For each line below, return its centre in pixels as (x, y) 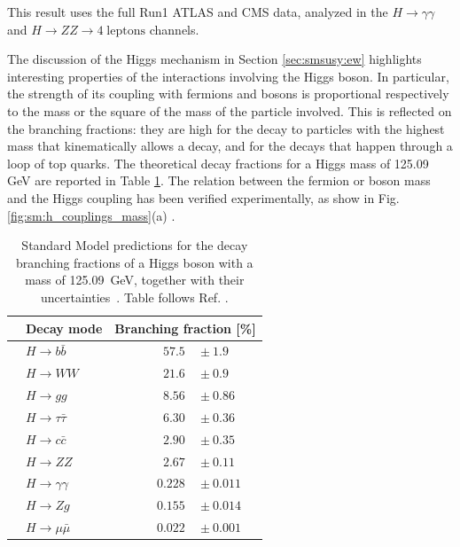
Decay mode (64, 328)
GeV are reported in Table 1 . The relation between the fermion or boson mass (219, 180)
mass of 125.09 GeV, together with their (135, 280)
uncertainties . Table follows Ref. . (135, 297)
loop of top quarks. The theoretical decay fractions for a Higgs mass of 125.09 (218, 163)
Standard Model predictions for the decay (135, 245)
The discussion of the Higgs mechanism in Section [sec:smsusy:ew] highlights (214, 59)
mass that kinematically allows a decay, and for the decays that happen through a (230, 146)
